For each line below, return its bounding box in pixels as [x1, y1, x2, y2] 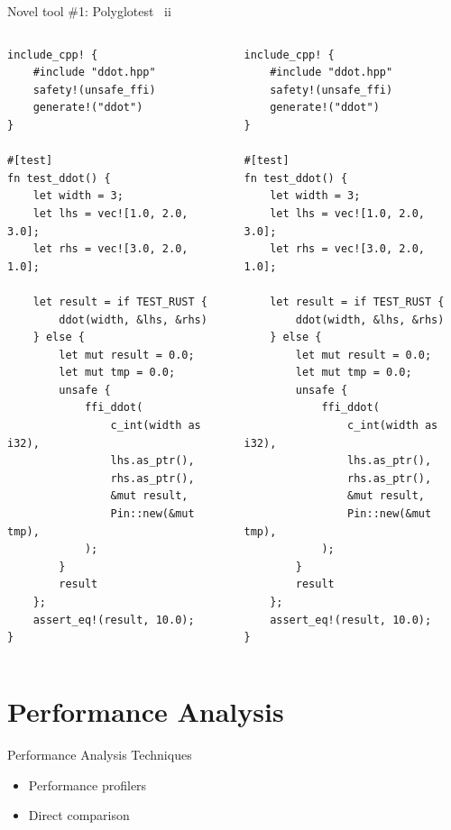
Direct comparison [28, 806, 130, 825]
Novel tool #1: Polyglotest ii [7, 2, 171, 20]
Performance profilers [28, 775, 147, 794]
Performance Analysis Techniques [7, 744, 192, 763]
